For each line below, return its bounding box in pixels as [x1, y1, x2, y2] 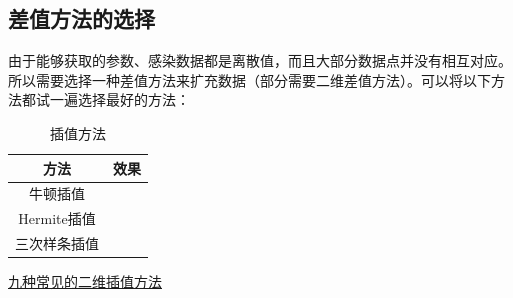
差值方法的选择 [8, 3, 155, 34]
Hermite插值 [18, 208, 96, 229]
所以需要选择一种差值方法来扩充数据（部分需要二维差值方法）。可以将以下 [8, 69, 491, 90]
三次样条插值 [15, 233, 99, 254]
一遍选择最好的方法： [49, 89, 190, 110]
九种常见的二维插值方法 [8, 271, 162, 292]
